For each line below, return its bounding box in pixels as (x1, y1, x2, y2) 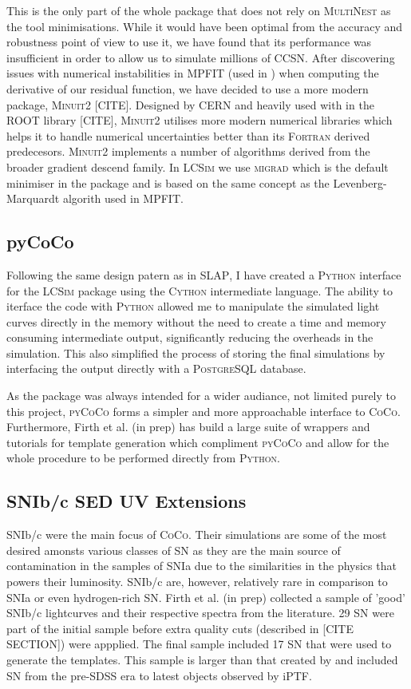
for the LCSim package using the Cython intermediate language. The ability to (6, 282, 393, 299)
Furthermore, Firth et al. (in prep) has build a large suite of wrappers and (6, 418, 370, 435)
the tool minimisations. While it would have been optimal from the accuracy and (6, 18, 403, 34)
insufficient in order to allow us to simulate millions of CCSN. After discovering (6, 49, 395, 65)
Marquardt (6, 190, 60, 207)
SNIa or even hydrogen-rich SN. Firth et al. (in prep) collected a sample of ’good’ (6, 588, 405, 605)
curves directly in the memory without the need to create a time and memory (6, 313, 386, 330)
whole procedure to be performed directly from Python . (6, 449, 280, 466)
